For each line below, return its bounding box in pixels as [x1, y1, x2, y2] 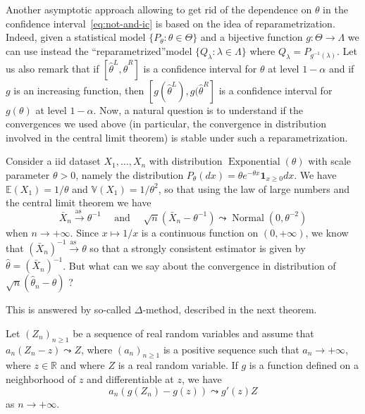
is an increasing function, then [13, 82, 144, 97]
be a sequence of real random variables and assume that [73, 325, 314, 340]
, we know [305, 225, 349, 239]
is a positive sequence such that [163, 341, 299, 356]
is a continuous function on [141, 225, 259, 239]
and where [60, 358, 105, 372]
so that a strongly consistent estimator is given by [89, 240, 306, 255]
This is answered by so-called [6, 302, 132, 317]
